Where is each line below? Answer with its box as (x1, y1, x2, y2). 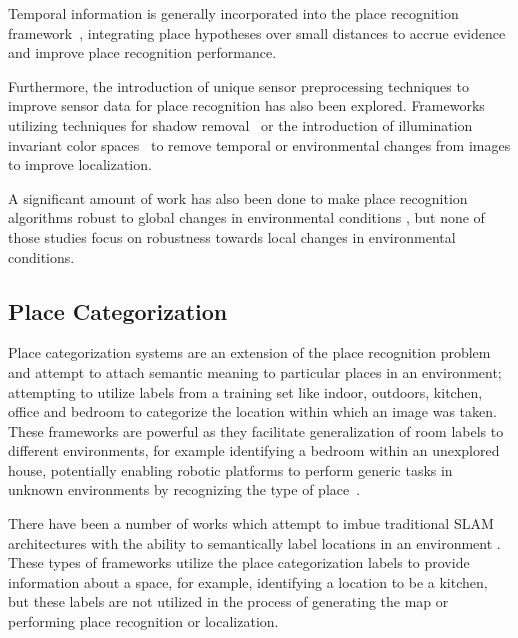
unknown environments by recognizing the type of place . (8, 479, 361, 500)
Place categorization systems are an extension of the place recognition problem (8, 342, 491, 363)
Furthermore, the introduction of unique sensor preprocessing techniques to (8, 75, 469, 96)
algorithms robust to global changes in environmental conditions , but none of (8, 207, 485, 228)
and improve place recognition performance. (8, 42, 277, 63)
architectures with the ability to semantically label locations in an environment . (8, 532, 501, 553)
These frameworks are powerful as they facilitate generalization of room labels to (8, 420, 504, 441)
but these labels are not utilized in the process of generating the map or (8, 591, 449, 612)
